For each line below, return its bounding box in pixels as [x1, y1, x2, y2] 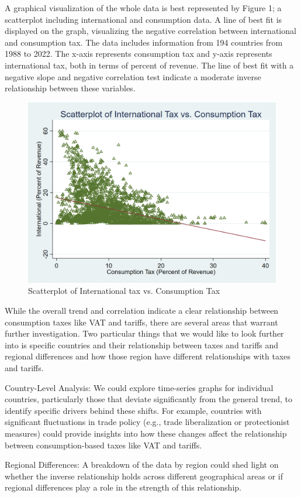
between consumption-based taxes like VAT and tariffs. [5, 438, 202, 451]
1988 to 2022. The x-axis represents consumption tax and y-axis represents [5, 47, 272, 60]
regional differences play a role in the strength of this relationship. [5, 481, 241, 493]
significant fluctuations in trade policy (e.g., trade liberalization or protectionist [5, 416, 290, 428]
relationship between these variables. [5, 82, 136, 94]
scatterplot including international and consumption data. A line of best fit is [5, 13, 282, 25]
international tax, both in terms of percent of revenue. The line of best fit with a [5, 59, 294, 71]
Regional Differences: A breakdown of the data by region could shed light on [5, 458, 279, 471]
